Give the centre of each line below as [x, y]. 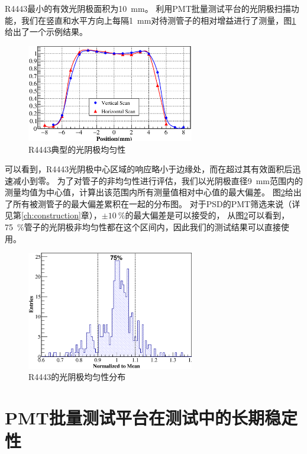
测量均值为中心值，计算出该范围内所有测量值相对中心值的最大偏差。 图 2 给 [149, 192]
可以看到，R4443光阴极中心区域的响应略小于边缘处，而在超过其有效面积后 [149, 169]
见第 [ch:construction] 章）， [53, 215]
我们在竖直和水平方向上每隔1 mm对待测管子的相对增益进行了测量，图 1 [159, 20]
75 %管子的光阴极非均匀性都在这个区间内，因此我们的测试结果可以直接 [143, 227]
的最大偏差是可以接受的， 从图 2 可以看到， [207, 215]
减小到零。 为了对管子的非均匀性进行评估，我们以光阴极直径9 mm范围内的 [158, 180]
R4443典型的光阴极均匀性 [77, 149]
